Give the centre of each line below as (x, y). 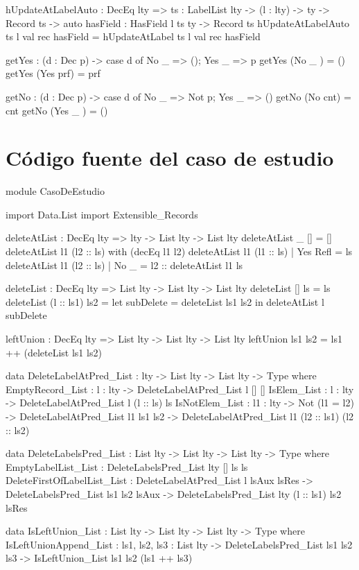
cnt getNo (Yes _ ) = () (57, 110)
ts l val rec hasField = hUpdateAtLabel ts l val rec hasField (133, 36)
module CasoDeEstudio (55, 191)
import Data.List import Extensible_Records (102, 214)
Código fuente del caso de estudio (170, 158)
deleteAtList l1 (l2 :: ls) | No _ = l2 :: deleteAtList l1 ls (124, 265)
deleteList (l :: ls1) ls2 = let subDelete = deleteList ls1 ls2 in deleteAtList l (165, 301)
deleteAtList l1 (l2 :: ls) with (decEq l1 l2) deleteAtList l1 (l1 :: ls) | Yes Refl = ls (179, 251)
